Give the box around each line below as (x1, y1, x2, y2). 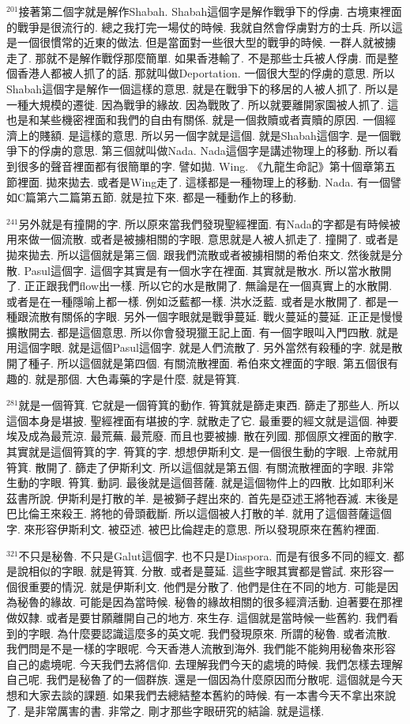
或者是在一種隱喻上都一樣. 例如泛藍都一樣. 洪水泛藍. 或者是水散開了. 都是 (6, 292, 388, 309)
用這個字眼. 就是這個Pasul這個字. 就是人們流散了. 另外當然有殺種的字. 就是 (6, 339, 392, 356)
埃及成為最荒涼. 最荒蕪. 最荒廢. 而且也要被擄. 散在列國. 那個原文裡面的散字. (6, 428, 397, 444)
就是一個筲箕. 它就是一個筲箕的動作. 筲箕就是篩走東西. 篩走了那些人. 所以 (18, 397, 400, 413)
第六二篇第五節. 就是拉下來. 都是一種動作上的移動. (36, 189, 297, 206)
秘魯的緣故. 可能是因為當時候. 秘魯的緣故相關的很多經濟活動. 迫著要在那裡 (17, 594, 403, 610)
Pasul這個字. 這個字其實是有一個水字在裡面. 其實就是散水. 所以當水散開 (24, 262, 392, 278)
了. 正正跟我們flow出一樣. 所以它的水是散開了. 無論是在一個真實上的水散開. (6, 277, 393, 294)
